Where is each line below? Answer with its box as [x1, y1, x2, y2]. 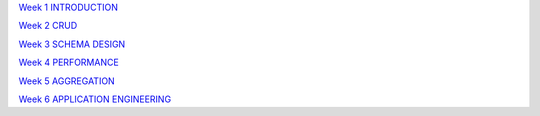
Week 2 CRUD [18, 20, 78, 32]
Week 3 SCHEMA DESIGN [18, 38, 126, 50]
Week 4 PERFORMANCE [18, 56, 119, 69]
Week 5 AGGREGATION [18, 75, 115, 87]
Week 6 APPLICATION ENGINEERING [18, 93, 172, 105]
